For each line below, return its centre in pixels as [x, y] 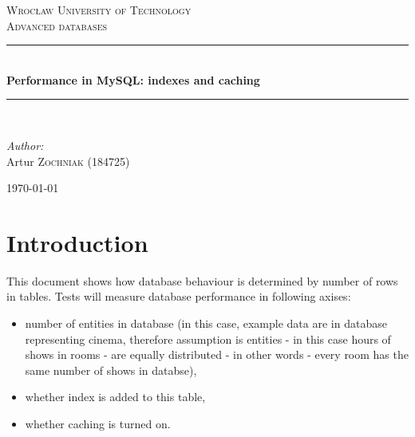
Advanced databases [57, 25]
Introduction [77, 242]
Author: [25, 145]
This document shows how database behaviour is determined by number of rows [202, 280]
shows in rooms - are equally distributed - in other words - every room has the [217, 354]
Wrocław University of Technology [99, 10]
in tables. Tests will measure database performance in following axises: [179, 296]
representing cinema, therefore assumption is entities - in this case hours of [208, 339]
